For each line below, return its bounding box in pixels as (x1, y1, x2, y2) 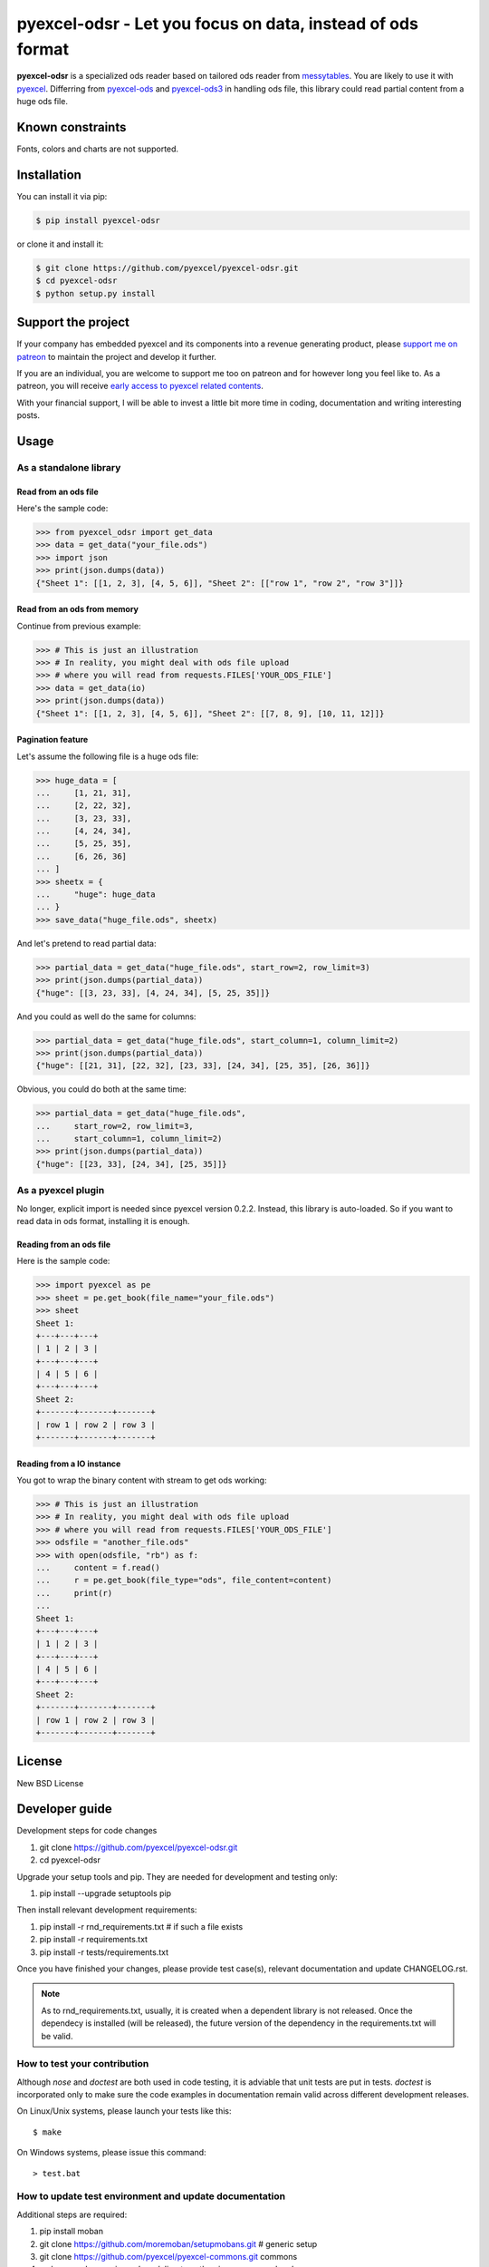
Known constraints (16, 119, 127, 135)
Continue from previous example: (16, 620, 141, 631)
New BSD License (16, 1777, 84, 1788)
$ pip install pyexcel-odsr (35, 215, 160, 226)
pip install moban (39, 2226, 104, 2237)
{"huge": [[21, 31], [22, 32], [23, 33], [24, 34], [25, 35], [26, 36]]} (35, 1061, 370, 1071)
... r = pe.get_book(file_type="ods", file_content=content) (35, 1575, 332, 1586)
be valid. (41, 2030, 73, 2041)
